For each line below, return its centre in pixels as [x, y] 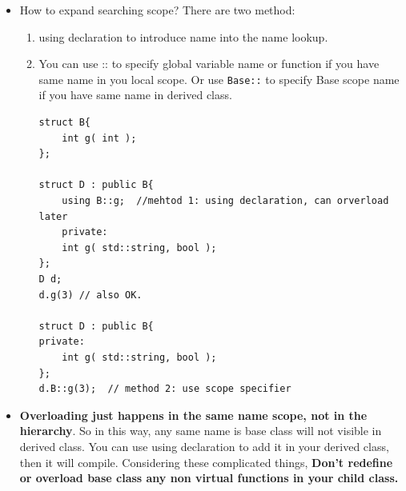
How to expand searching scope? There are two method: [157, 10]
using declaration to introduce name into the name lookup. [183, 36]
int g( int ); [99, 138]
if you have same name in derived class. [135, 95]
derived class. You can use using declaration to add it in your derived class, [204, 446]
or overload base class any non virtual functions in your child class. [209, 478]
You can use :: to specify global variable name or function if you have [209, 64]
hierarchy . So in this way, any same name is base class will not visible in [201, 431]
